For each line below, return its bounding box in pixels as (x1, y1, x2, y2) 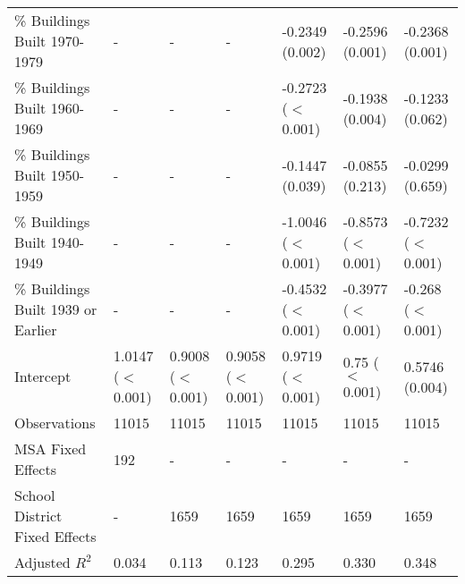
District (14, 505, 63, 526)
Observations (14, 412, 96, 433)
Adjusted (14, 552, 71, 572)
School (14, 485, 55, 505)
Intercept (14, 366, 72, 386)
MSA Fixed (14, 438, 87, 459)
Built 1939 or (14, 299, 97, 319)
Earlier (14, 319, 57, 340)
